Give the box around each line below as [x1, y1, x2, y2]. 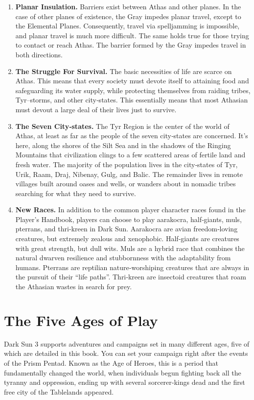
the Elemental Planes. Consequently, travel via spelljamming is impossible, [15, 21, 240, 31]
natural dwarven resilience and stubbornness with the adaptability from [15, 252, 231, 263]
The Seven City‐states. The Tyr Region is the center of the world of [15, 121, 230, 131]
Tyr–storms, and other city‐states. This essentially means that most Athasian [15, 95, 248, 105]
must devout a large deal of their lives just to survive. [15, 104, 177, 114]
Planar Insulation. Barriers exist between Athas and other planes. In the [15, 1, 241, 11]
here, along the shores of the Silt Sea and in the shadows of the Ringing [15, 140, 231, 150]
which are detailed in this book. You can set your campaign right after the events [4, 348, 248, 358]
